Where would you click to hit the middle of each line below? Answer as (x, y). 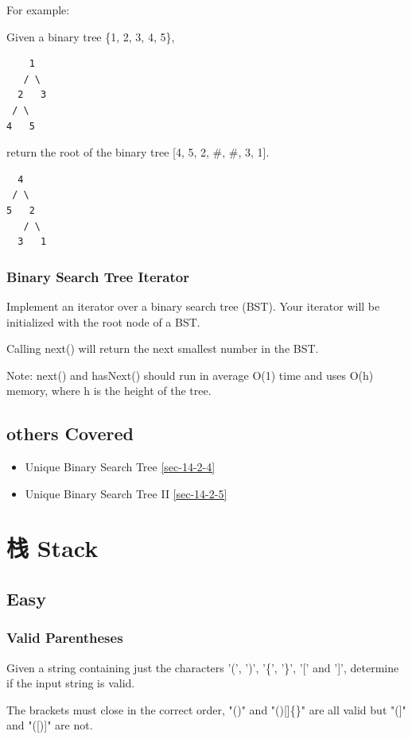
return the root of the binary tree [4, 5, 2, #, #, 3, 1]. (138, 152)
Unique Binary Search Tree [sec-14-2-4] (120, 467)
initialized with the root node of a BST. (103, 321)
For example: (38, 10)
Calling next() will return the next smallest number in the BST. (163, 348)
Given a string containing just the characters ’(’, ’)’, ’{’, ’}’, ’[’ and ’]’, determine (203, 667)
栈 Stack (52, 548)
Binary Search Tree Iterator (98, 276)
